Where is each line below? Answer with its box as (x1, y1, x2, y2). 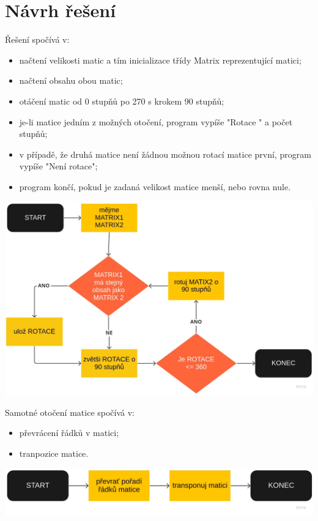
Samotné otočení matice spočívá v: (5, 405, 135, 418)
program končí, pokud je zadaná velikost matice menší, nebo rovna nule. (19, 180, 291, 193)
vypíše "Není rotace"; (19, 160, 98, 172)
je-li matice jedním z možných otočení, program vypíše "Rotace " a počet (19, 115, 293, 128)
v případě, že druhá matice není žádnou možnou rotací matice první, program (19, 147, 311, 160)
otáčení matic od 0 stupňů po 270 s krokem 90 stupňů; (19, 94, 224, 107)
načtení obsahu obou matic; (19, 74, 123, 87)
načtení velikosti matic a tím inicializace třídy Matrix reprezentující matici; (19, 53, 301, 66)
